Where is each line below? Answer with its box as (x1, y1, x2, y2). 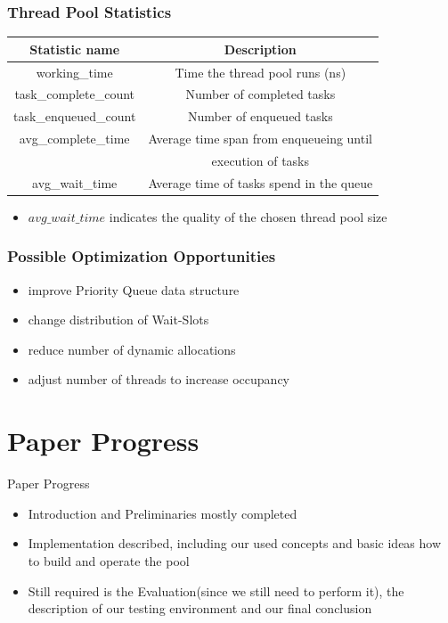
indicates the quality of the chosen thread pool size (109, 207, 387, 225)
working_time (36, 62, 113, 81)
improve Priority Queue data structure (28, 280, 240, 299)
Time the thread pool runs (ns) (175, 62, 346, 81)
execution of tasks (211, 151, 310, 169)
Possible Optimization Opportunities (7, 245, 276, 267)
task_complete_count (14, 85, 134, 103)
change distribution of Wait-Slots (28, 310, 209, 329)
